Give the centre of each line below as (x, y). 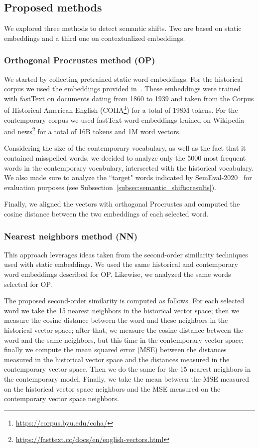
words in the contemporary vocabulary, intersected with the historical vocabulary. (129, 167)
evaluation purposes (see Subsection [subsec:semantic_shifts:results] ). (110, 187)
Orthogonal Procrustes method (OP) (80, 60)
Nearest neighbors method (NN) (71, 236)
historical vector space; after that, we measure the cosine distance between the (124, 330)
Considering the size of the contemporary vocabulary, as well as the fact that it (125, 148)
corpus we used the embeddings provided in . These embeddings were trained (122, 89)
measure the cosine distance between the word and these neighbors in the (116, 320)
